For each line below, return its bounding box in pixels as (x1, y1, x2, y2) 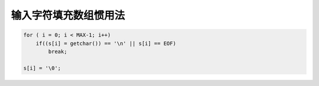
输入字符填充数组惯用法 (11, 9, 125, 22)
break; (48, 48, 67, 55)
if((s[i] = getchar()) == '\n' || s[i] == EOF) (35, 40, 177, 47)
